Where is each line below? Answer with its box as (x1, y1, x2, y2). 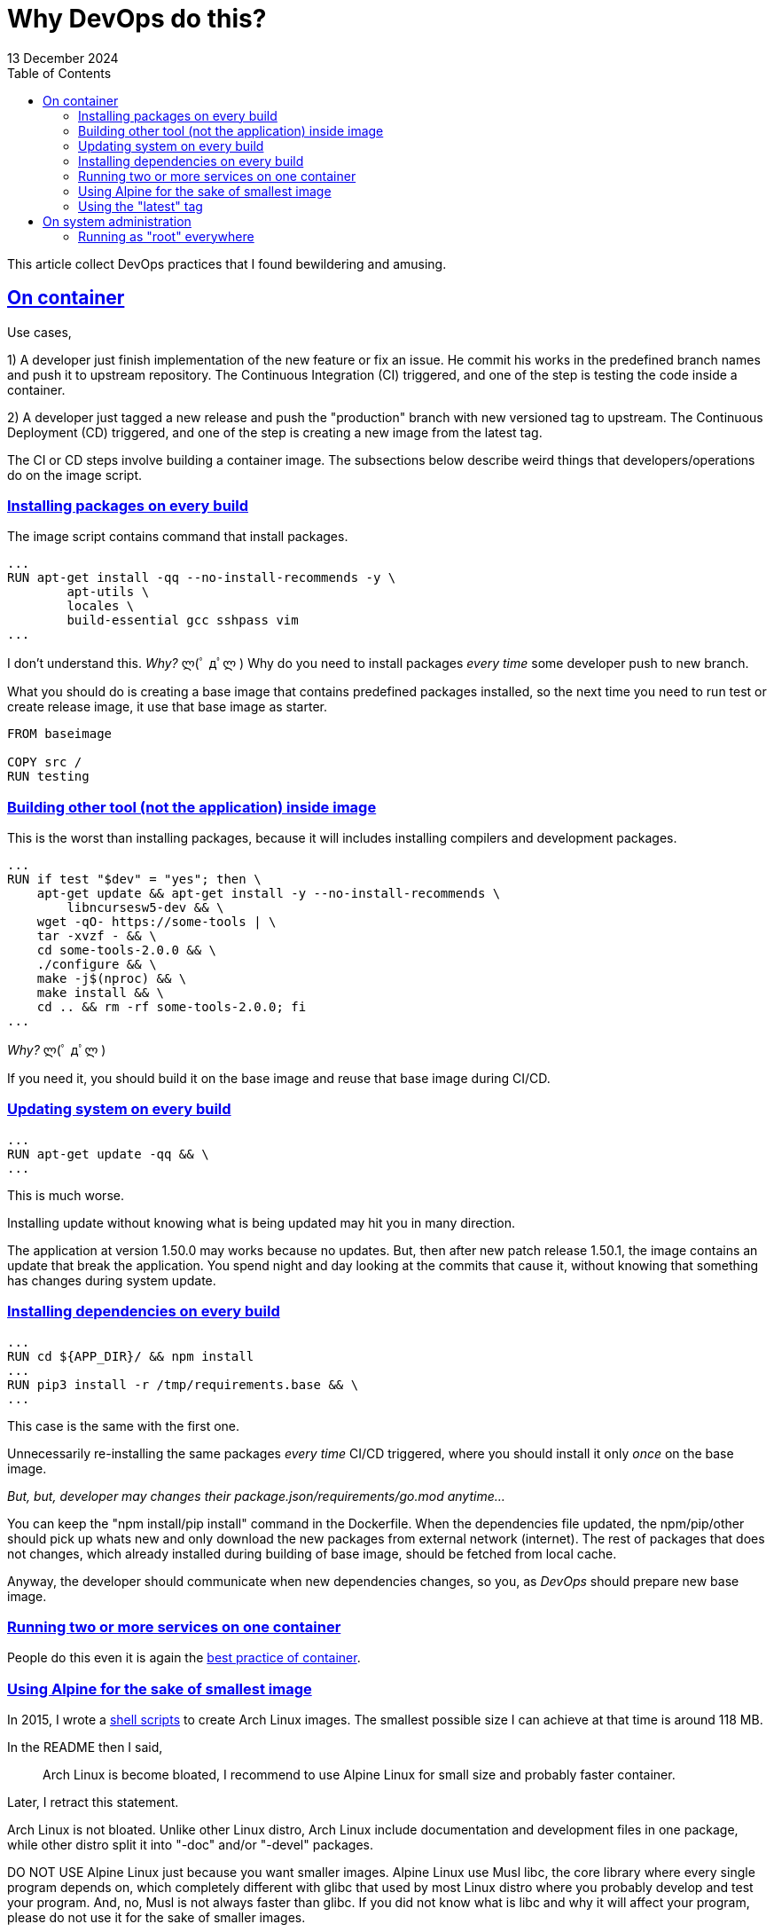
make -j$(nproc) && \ (36, 971, 187, 986)
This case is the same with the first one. (7, 1418, 240, 1433)
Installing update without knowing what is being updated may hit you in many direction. (7, 1214, 516, 1230)
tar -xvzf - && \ (36, 929, 157, 944)
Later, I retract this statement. (7, 1795, 179, 1810)
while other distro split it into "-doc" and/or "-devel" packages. (7, 1837, 373, 1853)
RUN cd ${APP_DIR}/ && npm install (7, 1348, 254, 1363)
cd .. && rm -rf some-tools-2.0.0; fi (36, 1000, 307, 1015)
